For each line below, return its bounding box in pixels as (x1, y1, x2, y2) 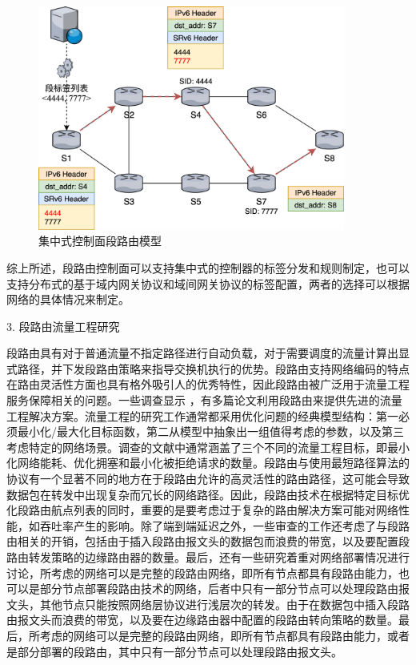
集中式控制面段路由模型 (38, 232, 162, 249)
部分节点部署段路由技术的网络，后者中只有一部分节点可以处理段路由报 (39, 580, 410, 597)
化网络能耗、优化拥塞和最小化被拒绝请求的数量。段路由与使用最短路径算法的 (6, 454, 410, 471)
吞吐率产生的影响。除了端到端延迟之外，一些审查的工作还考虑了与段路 (39, 517, 410, 534)
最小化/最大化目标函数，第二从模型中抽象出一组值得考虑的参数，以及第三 (17, 423, 404, 440)
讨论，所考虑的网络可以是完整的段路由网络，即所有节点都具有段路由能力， (6, 564, 398, 581)
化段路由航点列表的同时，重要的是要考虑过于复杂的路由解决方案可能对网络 (6, 502, 398, 518)
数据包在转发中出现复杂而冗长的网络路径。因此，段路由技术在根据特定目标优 (6, 486, 410, 502)
